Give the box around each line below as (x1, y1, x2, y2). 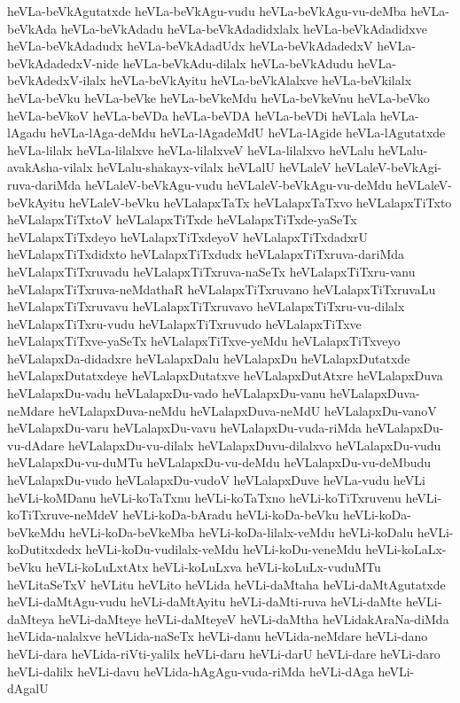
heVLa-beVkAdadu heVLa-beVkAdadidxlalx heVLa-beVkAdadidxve (60, 19, 427, 37)
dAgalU (7, 679, 49, 698)
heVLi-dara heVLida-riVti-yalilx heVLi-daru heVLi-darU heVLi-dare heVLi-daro (7, 644, 441, 662)
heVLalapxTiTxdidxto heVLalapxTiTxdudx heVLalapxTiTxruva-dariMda (7, 245, 404, 263)
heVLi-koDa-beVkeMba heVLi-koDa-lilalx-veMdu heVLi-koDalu (69, 522, 414, 541)
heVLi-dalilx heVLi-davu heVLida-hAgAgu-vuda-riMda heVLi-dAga (7, 661, 374, 680)
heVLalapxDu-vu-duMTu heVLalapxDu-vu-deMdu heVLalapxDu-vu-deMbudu (7, 453, 432, 472)
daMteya (7, 609, 55, 628)
